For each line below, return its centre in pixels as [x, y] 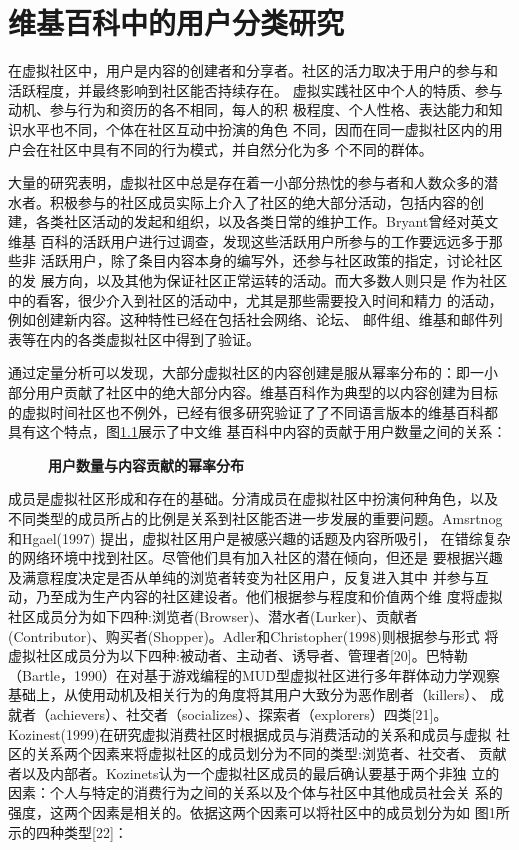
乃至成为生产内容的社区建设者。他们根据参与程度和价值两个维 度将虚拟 [269, 596]
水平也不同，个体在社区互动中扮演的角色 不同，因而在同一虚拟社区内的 [255, 128]
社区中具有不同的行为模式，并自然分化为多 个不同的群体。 [241, 148]
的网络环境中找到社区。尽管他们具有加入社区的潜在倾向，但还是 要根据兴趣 [255, 557]
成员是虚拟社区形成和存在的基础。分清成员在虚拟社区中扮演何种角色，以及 [253, 498]
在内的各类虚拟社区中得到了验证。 [147, 338]
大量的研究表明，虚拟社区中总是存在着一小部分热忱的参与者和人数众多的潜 [253, 182]
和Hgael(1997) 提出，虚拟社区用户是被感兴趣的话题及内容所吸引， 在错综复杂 [259, 537]
